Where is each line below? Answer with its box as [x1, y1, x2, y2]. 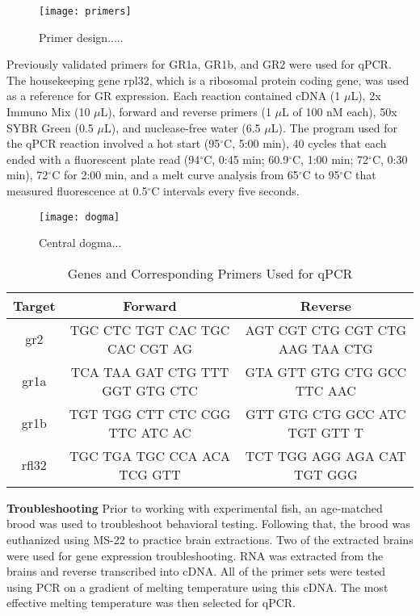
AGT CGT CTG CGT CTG [245, 320, 407, 339]
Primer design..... [39, 28, 124, 45]
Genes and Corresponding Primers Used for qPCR [67, 263, 353, 283]
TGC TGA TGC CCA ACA [69, 446, 231, 465]
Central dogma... [39, 234, 122, 251]
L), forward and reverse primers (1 [100, 103, 271, 120]
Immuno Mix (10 [6, 103, 90, 120]
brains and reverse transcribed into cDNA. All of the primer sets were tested [6, 563, 386, 580]
